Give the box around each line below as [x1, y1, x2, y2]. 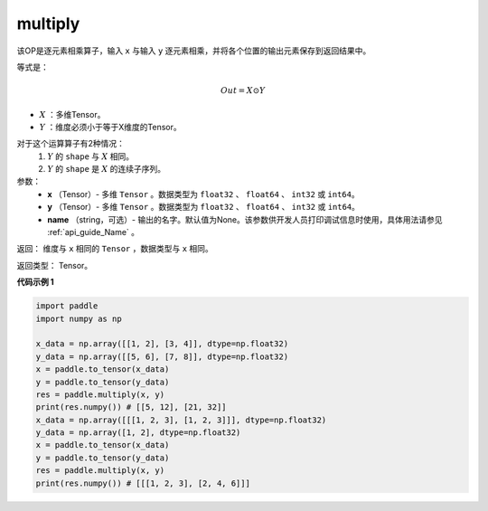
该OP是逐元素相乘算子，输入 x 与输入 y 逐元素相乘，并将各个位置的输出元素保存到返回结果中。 [16, 45, 371, 56]
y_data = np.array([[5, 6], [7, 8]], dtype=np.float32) [35, 351, 289, 362]
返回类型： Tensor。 [16, 260, 93, 270]
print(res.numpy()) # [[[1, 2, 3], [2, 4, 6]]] [35, 478, 250, 488]
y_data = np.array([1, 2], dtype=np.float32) [35, 428, 241, 438]
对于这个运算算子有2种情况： [16, 138, 126, 149]
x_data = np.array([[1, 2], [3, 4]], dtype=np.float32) [35, 339, 289, 349]
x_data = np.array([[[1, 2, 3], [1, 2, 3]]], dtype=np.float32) [35, 414, 327, 425]
